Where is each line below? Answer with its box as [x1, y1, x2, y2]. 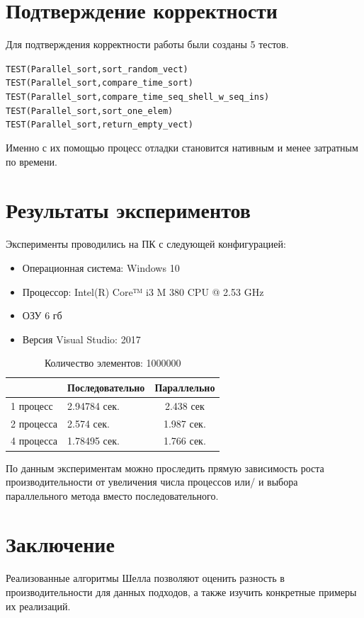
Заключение [6, 530, 115, 559]
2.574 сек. [67, 416, 110, 430]
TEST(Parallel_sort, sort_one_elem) [6, 105, 174, 116]
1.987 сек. [163, 416, 206, 430]
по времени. [6, 154, 57, 168]
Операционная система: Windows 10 [22, 260, 180, 275]
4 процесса [11, 433, 58, 448]
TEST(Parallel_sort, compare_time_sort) [6, 78, 193, 88]
